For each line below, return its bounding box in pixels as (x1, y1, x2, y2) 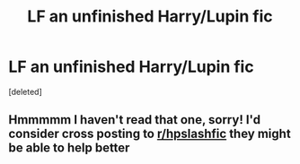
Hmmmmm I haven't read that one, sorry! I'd (8, 112, 261, 127)
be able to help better (8, 141, 130, 156)
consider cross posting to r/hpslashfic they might (8, 126, 291, 142)
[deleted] (8, 86, 42, 97)
